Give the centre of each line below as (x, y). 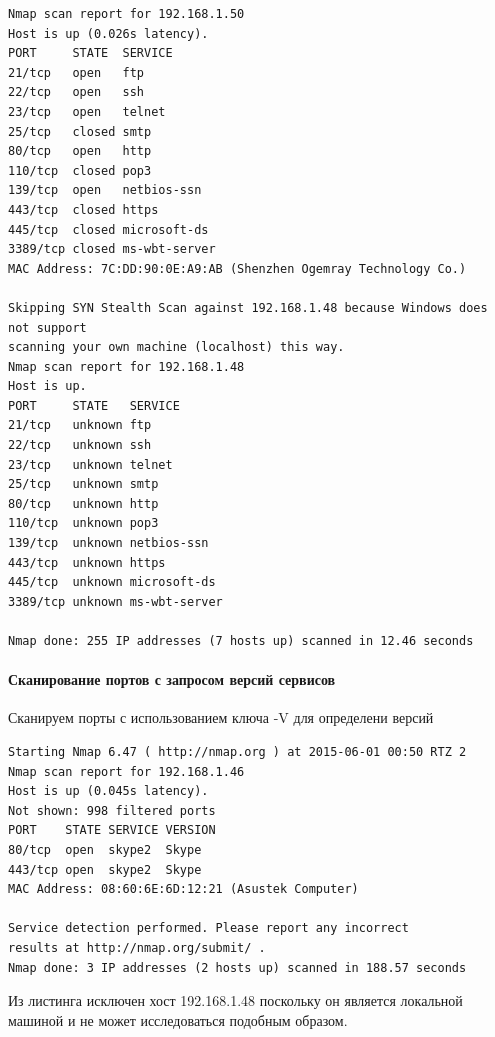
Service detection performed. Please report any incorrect (208, 928)
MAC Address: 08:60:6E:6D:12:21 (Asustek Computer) (183, 889)
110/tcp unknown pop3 (83, 523)
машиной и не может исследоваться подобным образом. (178, 1019)
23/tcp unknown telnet (90, 464)
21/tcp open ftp (76, 72)
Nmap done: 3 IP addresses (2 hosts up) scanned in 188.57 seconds (237, 967)
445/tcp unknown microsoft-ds (112, 582)
